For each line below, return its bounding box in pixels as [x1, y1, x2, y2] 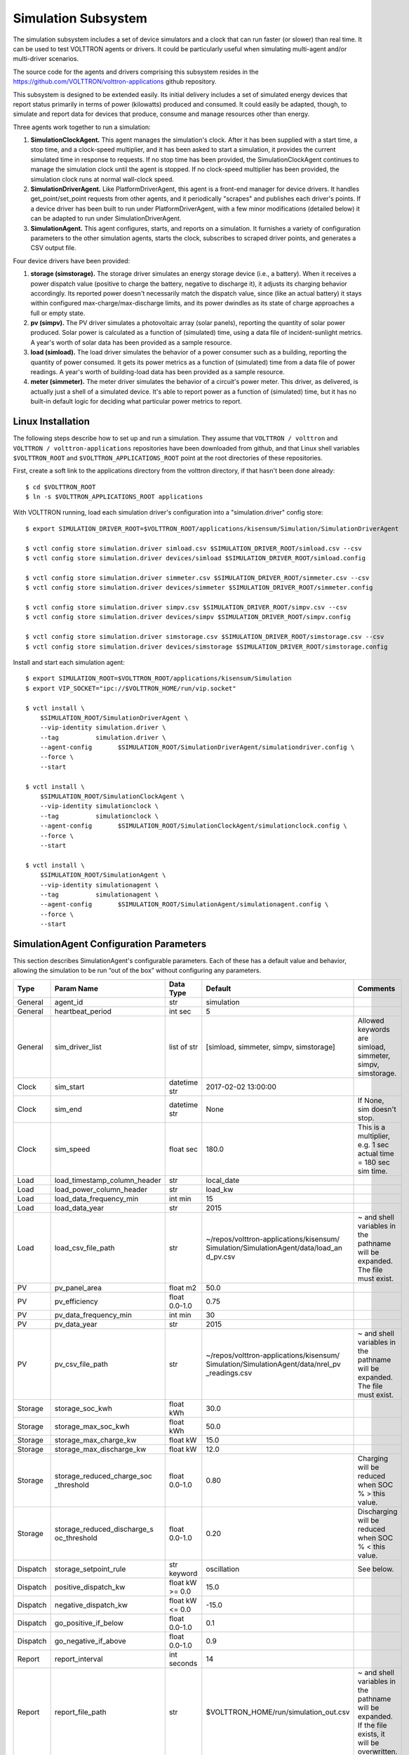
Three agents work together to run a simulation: [13, 123, 151, 131]
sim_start [54, 1082, 85, 1092]
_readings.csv [206, 1367, 253, 1377]
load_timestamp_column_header [54, 1175, 161, 1185]
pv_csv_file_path [54, 1359, 109, 1369]
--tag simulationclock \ [39, 812, 159, 820]
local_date [206, 1175, 240, 1185]
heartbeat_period [54, 1006, 112, 1016]
